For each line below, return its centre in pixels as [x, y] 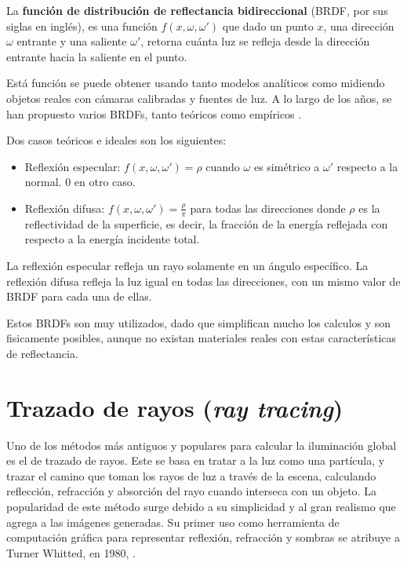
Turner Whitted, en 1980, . [71, 552]
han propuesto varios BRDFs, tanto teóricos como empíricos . [154, 113]
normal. [43, 182]
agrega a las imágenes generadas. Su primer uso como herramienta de [173, 522]
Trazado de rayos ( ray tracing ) [175, 407]
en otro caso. [105, 182]
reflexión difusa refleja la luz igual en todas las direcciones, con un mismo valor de [203, 281]
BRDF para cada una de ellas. [79, 296]
